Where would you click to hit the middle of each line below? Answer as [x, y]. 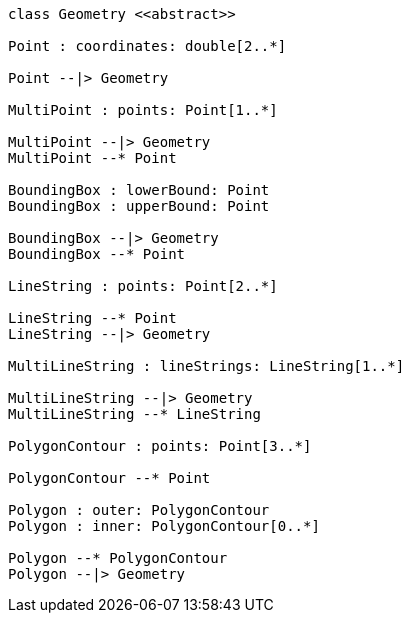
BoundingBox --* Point [97, 254]
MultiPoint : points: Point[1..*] [143, 110]
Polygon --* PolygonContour [118, 558]
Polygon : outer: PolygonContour [139, 510]
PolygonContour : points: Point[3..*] [160, 446]
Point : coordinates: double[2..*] [147, 46]
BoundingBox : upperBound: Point [139, 206]
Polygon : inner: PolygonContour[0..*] [164, 526]
